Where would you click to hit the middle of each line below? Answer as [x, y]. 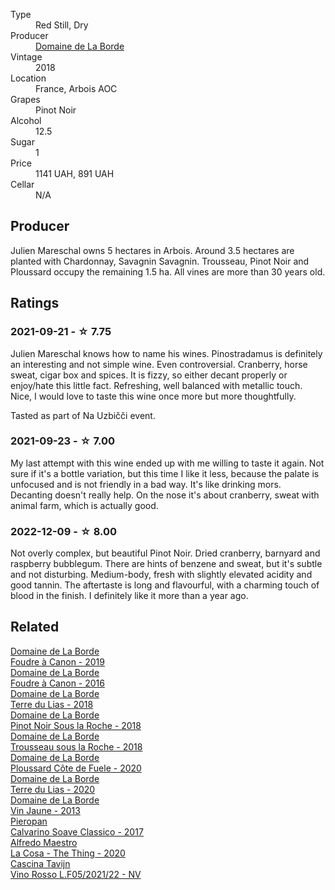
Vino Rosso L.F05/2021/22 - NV [76, 874]
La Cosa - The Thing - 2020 [68, 853]
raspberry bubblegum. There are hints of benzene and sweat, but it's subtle [166, 564]
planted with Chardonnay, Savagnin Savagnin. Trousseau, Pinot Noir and [160, 261]
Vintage [26, 57]
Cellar [22, 184]
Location [28, 78]
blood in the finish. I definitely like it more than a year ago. [129, 596]
